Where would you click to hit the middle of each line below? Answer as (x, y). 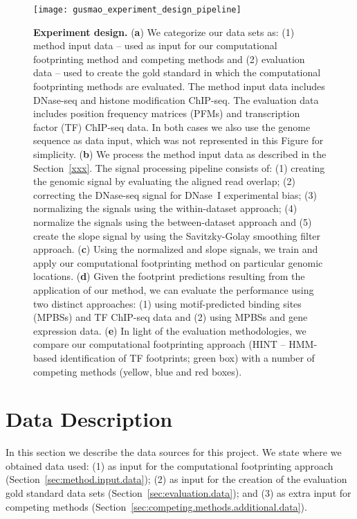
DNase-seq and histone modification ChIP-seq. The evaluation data (176, 99)
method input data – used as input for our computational (155, 45)
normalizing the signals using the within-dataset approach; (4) (165, 208)
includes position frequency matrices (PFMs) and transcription (167, 113)
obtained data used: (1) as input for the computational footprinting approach (170, 465)
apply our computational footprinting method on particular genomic (178, 262)
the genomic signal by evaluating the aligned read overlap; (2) (164, 181)
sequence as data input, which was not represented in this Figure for (178, 140)
